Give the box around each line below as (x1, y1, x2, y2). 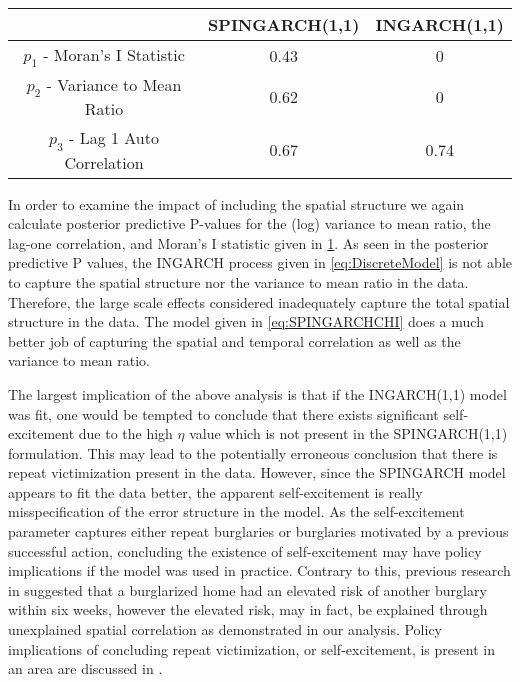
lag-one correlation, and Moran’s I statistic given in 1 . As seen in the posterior (8, 232, 489, 253)
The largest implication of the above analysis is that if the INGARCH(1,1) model (8, 383, 507, 404)
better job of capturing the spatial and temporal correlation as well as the (8, 330, 461, 351)
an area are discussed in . (8, 658, 163, 679)
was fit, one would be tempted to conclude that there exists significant (8, 403, 439, 424)
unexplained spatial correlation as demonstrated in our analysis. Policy (8, 619, 442, 640)
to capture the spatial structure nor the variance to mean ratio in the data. (8, 271, 469, 292)
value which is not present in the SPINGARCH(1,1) (189, 423, 508, 444)
